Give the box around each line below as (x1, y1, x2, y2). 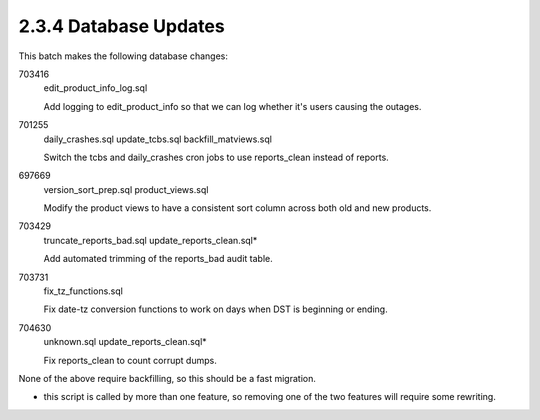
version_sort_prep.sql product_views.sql (43, 183, 209, 195)
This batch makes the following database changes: (18, 50, 229, 62)
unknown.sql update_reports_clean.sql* (43, 336, 207, 348)
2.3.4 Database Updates (18, 15, 225, 37)
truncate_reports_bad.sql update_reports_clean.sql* (43, 234, 258, 246)
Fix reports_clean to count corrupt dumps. (43, 354, 217, 366)
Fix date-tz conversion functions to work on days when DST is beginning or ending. (43, 303, 389, 315)
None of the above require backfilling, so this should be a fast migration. (18, 372, 317, 384)
